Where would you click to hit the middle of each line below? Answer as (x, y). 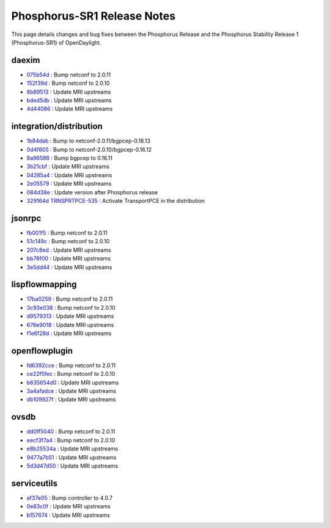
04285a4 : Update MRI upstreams (69, 175)
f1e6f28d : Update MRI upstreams (69, 333)
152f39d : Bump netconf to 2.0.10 (68, 83)
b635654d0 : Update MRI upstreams (73, 383)
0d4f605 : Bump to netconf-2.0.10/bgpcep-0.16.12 (89, 149)
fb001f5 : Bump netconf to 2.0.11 (67, 233)
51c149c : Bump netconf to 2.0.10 (68, 241)
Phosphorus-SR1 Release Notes (94, 16)
